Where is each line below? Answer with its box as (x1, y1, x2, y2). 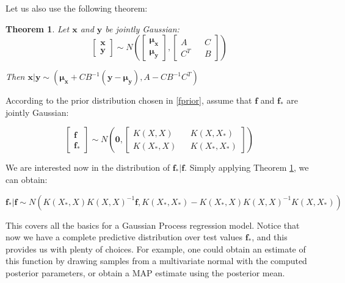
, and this (252, 231, 288, 243)
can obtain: (5, 173, 48, 185)
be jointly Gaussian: (105, 22, 180, 35)
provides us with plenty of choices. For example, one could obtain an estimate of (5, 242, 306, 255)
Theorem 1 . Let (5, 22, 70, 35)
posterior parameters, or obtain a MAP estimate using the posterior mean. (5, 266, 285, 279)
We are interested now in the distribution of (5, 161, 170, 174)
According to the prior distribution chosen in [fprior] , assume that (5, 94, 252, 107)
